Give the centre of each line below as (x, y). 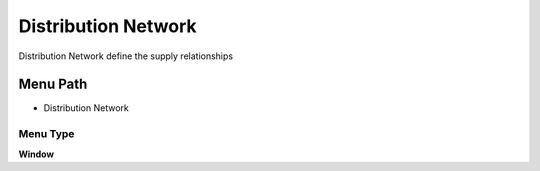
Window (36, 154)
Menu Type (46, 134)
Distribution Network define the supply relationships (126, 56)
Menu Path (53, 84)
